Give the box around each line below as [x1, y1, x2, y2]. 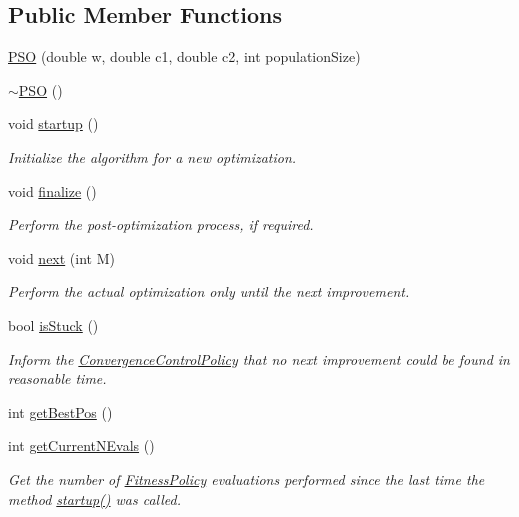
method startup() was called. [8, 488, 182, 509]
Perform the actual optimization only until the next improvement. [8, 281, 410, 302]
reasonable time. [8, 368, 107, 389]
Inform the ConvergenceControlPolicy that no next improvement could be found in [8, 348, 510, 369]
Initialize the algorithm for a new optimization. [8, 146, 297, 167]
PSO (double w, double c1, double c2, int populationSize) [8, 46, 361, 67]
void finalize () [8, 180, 97, 201]
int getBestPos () [8, 401, 113, 422]
